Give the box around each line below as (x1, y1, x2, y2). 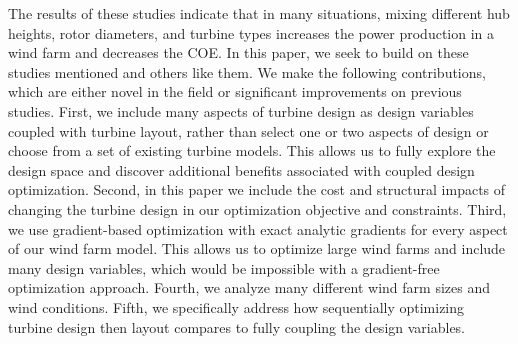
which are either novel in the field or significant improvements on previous (8, 81, 462, 102)
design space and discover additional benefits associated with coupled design (8, 159, 475, 180)
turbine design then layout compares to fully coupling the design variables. (8, 316, 466, 337)
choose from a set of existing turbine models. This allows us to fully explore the (8, 140, 496, 161)
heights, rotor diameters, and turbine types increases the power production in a (8, 22, 495, 43)
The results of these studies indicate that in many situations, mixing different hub (8, 3, 510, 23)
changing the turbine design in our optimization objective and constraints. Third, (8, 198, 507, 219)
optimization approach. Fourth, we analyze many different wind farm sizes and (8, 277, 490, 298)
